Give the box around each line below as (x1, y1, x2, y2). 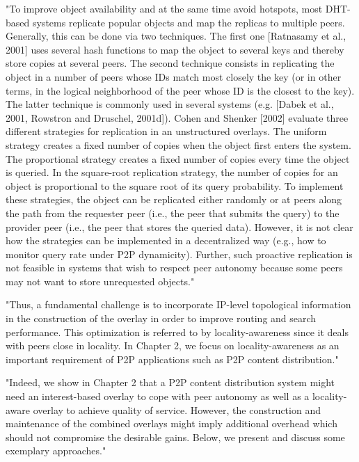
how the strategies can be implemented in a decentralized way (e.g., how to (6, 233, 326, 248)
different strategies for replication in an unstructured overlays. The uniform (6, 124, 327, 138)
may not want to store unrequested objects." (6, 273, 195, 288)
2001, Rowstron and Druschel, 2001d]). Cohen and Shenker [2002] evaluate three (6, 110, 349, 125)
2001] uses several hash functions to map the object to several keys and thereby (6, 42, 344, 56)
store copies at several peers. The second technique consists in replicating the (6, 56, 335, 70)
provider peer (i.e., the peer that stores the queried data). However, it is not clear (6, 219, 353, 234)
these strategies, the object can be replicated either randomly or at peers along (6, 192, 342, 207)
